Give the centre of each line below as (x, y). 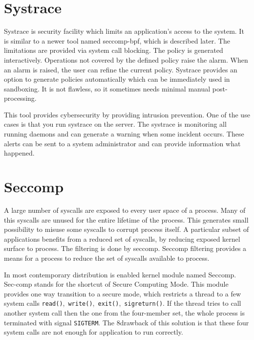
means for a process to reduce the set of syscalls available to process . (107, 258)
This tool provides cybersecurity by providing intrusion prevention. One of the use (127, 114)
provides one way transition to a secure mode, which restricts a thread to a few (123, 293)
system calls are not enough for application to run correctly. (94, 332)
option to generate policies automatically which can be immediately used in (117, 79)
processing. (20, 98)
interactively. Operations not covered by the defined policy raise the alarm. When (126, 59)
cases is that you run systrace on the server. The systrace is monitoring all (115, 124)
